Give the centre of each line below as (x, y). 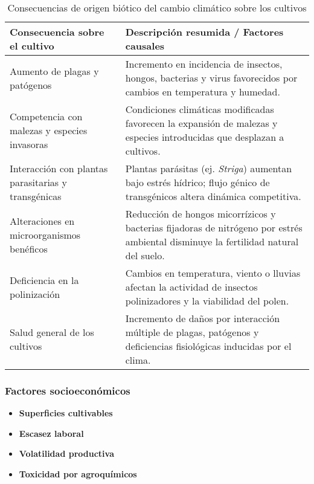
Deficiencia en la (44, 280)
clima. (138, 360)
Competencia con (46, 116)
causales (145, 46)
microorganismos (45, 234)
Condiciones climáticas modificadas (200, 109)
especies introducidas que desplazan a (205, 137)
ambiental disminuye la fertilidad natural (212, 241)
